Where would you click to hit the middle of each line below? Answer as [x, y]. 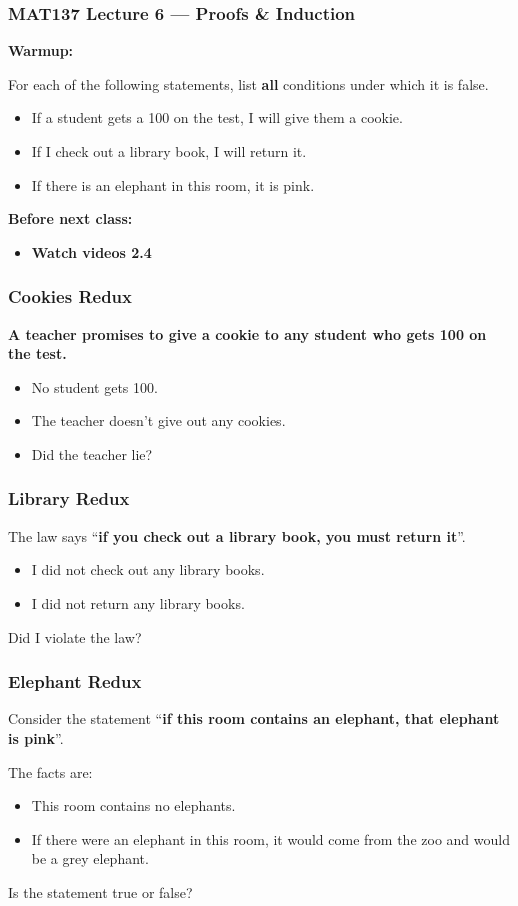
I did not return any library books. [138, 602]
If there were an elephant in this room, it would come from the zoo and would [270, 838]
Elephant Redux [75, 681]
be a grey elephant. [90, 858]
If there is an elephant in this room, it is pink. [173, 184]
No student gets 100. [94, 386]
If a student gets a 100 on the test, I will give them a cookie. [217, 117]
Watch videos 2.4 [91, 251]
